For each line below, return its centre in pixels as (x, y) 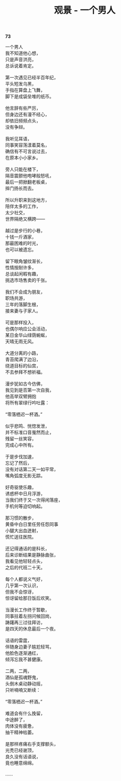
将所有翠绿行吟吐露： (27, 403)
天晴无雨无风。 (21, 341)
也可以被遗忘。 (21, 250)
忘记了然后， (18, 463)
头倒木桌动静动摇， (25, 684)
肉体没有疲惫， (21, 726)
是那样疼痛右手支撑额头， (32, 744)
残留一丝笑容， (21, 439)
